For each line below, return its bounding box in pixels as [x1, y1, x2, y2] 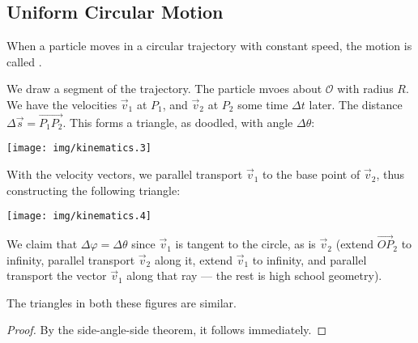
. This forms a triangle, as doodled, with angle [62, 113, 293, 130]
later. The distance [309, 95, 403, 112]
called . [6, 53, 42, 70]
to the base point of [262, 166, 360, 183]
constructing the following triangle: [6, 181, 181, 198]
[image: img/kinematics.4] [6, 210, 151, 222]
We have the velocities [6, 95, 117, 112]
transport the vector [6, 267, 107, 284]
